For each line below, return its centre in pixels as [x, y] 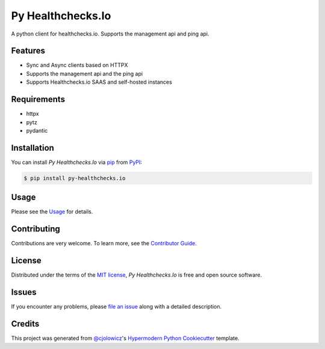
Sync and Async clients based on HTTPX [77, 65]
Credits [25, 323]
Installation [32, 148]
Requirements [38, 99]
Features [28, 51]
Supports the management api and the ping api [85, 74]
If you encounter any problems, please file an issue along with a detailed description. [116, 307]
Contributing [36, 229]
